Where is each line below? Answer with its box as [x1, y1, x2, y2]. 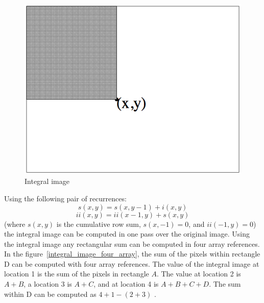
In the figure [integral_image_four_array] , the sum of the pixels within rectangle [4, 248, 260, 259]
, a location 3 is [23, 278, 72, 289]
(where [4, 218, 26, 229]
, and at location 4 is [93, 278, 159, 289]
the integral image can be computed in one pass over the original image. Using [4, 228, 250, 239]
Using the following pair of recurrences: [4, 193, 127, 203]
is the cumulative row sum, [56, 218, 141, 229]
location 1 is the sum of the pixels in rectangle [4, 268, 149, 279]
